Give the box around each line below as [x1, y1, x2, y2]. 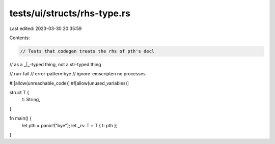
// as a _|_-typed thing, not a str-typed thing [9, 61, 101, 67]
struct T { [9, 90, 29, 96]
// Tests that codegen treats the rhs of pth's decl [20, 48, 155, 54]
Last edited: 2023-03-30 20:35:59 [9, 25, 82, 32]
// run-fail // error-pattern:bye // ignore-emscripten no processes [9, 71, 146, 77]
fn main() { [9, 115, 32, 122]
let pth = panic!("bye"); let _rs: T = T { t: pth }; [22, 122, 118, 128]
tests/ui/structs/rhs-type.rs [9, 8, 131, 19]
